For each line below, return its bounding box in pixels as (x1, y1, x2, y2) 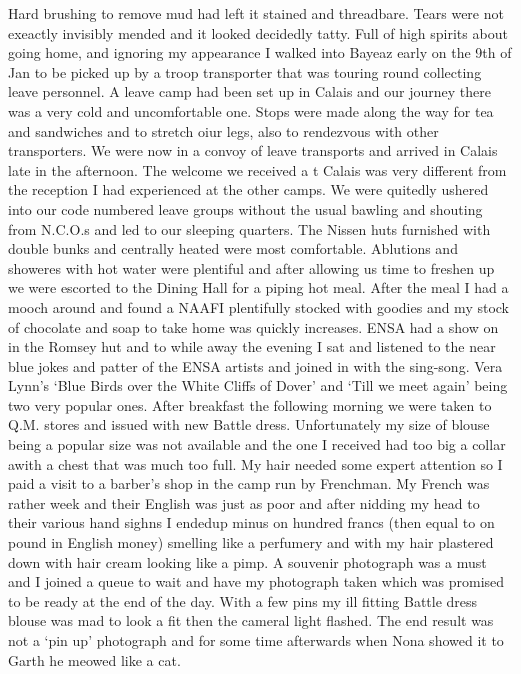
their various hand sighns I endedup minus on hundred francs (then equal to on (8, 512, 495, 533)
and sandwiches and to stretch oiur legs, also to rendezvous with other (8, 120, 439, 141)
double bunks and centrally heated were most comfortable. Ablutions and (8, 238, 458, 259)
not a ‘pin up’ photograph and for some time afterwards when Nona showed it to (8, 630, 504, 650)
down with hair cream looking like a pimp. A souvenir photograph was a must (8, 551, 487, 572)
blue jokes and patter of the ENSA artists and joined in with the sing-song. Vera (8, 355, 503, 376)
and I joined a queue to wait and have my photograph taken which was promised (8, 571, 505, 592)
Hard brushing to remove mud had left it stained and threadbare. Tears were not (8, 3, 504, 23)
